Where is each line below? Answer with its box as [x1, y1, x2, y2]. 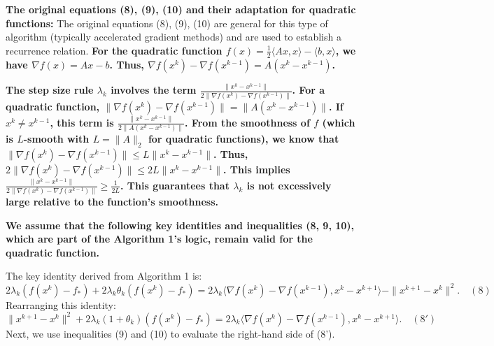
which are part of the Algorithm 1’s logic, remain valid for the [6, 231, 313, 246]
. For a [292, 82, 325, 97]
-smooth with [23, 131, 90, 146]
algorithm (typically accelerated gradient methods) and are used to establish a [6, 29, 341, 44]
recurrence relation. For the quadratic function [6, 43, 223, 57]
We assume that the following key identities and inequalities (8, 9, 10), [6, 217, 355, 232]
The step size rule [6, 82, 94, 97]
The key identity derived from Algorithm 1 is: [6, 268, 202, 283]
